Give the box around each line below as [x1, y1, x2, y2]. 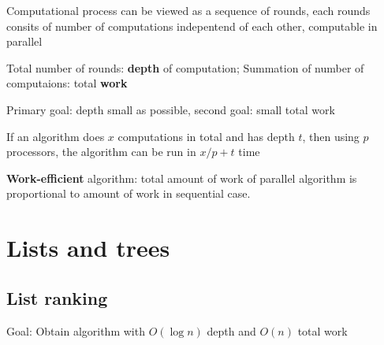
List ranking [6, 285, 108, 310]
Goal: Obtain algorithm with [6, 322, 145, 339]
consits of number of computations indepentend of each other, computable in [6, 17, 378, 34]
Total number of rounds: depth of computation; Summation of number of [6, 59, 364, 76]
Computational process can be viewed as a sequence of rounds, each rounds [6, 2, 371, 18]
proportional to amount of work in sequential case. [6, 185, 251, 202]
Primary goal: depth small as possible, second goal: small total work [6, 101, 335, 117]
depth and [207, 322, 256, 339]
